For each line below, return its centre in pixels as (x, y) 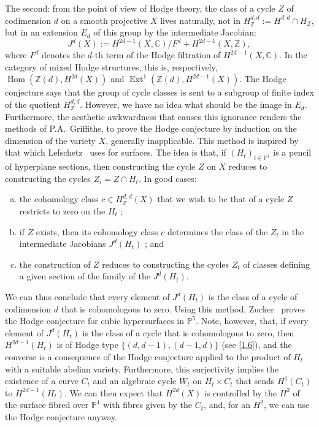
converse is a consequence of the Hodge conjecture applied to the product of (148, 356)
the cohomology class (59, 199)
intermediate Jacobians (63, 244)
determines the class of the (217, 231)
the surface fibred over (47, 405)
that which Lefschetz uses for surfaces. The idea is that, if (116, 152)
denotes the (63, 55)
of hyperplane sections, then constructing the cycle (100, 166)
